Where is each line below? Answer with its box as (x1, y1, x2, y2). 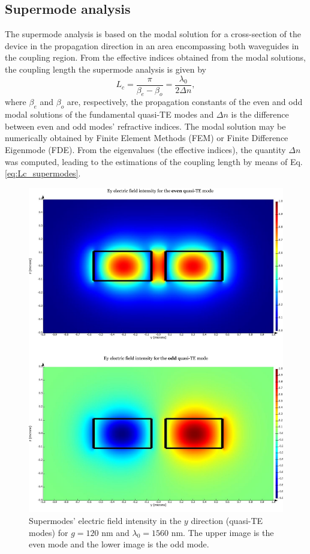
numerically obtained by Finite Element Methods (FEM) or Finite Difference (5, 131, 288, 144)
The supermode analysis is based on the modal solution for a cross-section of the (5, 28, 301, 40)
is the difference (231, 108, 289, 121)
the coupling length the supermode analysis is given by (5, 62, 206, 75)
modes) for (29, 526, 68, 538)
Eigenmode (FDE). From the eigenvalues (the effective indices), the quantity (5, 143, 286, 156)
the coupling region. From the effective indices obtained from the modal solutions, (5, 51, 306, 64)
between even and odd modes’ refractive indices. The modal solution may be (5, 119, 286, 132)
